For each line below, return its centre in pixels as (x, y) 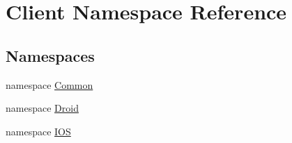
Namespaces (50, 55)
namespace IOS (38, 131)
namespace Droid (42, 108)
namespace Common (49, 84)
